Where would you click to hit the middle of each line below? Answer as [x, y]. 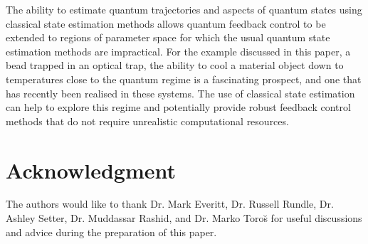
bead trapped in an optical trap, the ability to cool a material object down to [175, 65]
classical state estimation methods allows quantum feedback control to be [166, 23]
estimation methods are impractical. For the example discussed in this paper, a [178, 51]
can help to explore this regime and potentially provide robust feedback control [178, 107]
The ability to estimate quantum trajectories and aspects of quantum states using [184, 9]
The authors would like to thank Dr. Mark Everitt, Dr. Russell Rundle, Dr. [170, 204]
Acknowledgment [91, 170]
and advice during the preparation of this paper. [111, 232]
